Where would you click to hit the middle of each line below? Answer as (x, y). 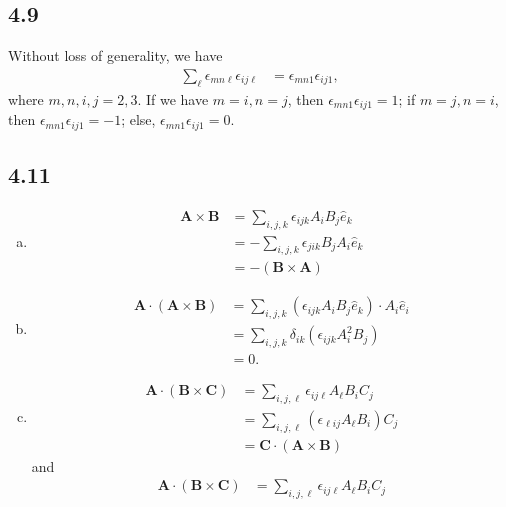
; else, (138, 119)
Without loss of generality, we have (115, 55)
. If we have (173, 98)
